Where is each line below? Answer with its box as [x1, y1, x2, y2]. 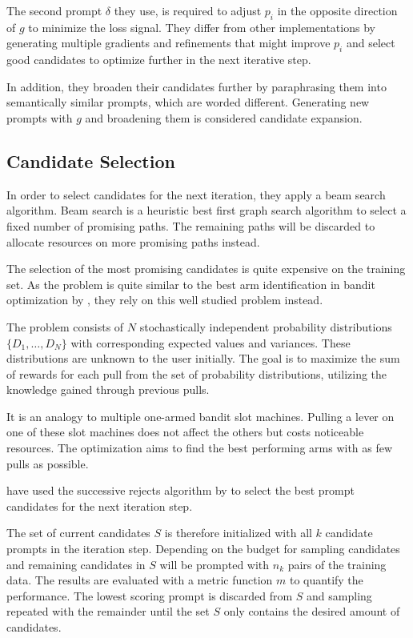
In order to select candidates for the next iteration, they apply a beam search [6, 186, 386, 203]
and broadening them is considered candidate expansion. [85, 109, 363, 126]
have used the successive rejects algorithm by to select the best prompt [6, 482, 355, 499]
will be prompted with [159, 556, 270, 572]
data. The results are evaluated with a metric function [6, 572, 273, 588]
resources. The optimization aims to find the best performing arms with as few [6, 439, 393, 456]
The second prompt [6, 2, 102, 18]
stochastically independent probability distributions [139, 318, 392, 335]
